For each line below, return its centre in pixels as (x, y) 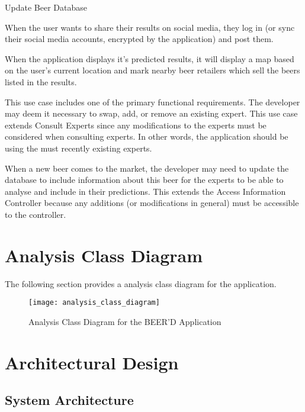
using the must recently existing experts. (78, 148)
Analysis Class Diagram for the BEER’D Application (125, 321)
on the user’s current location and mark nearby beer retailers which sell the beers (152, 70)
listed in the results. (41, 81)
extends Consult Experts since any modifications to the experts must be (136, 125)
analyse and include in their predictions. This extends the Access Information (145, 191)
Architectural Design (92, 362)
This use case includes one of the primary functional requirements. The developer (152, 102)
